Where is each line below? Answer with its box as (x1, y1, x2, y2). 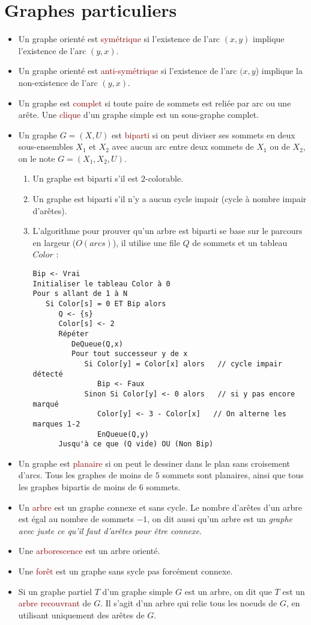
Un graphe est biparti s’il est (32, 172, 139, 185)
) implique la (255, 64, 303, 77)
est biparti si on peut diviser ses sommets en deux (111, 128, 295, 141)
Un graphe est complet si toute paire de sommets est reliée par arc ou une (18, 96, 291, 109)
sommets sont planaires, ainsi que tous (162, 469, 304, 481)
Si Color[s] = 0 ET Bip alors (46, 300, 166, 308)
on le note (18, 152, 55, 164)
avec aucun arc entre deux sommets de (112, 140, 254, 153)
